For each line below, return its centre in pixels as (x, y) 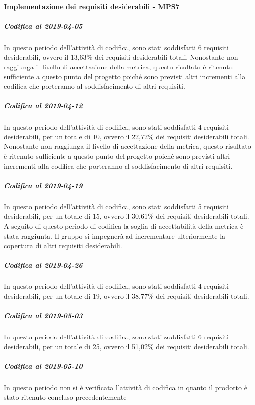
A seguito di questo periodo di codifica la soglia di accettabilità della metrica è (124, 226)
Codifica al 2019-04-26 (43, 265)
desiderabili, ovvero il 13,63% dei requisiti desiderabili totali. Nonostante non (121, 57)
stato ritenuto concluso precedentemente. (66, 397)
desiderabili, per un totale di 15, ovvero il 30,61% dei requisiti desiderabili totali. (127, 216)
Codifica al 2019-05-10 (43, 366)
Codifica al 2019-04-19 (43, 185)
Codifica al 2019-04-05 (43, 26)
